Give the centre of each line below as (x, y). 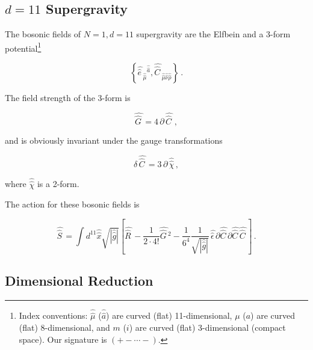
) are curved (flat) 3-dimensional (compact (207, 327)
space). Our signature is (63, 339)
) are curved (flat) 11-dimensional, (169, 315)
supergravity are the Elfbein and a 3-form (213, 34)
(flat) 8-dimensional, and (64, 327)
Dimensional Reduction (79, 281)
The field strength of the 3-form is (68, 98)
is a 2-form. (58, 184)
